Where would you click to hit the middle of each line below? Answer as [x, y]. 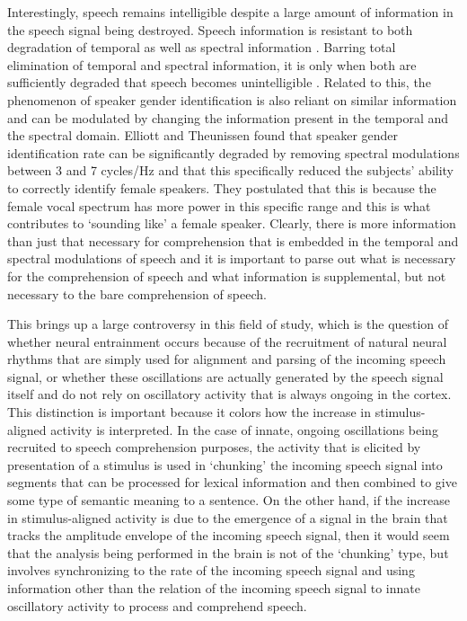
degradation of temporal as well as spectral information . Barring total [202, 47]
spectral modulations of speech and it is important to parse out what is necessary [232, 258]
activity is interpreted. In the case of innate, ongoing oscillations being [244, 429]
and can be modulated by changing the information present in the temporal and [228, 117]
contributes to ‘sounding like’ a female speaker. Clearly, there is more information [232, 223]
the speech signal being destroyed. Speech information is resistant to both [210, 29]
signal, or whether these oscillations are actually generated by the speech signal [225, 376]
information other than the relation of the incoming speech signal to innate [214, 588]
